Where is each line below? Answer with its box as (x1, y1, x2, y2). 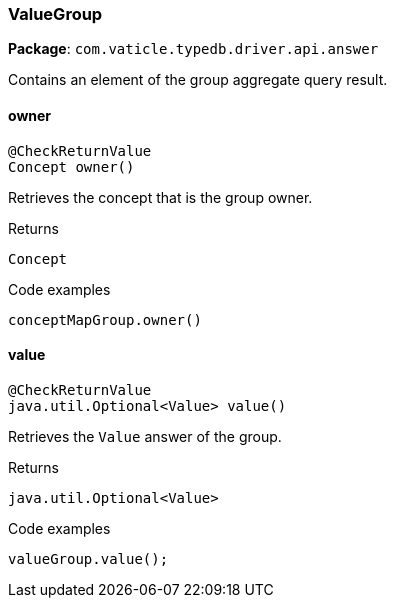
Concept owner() (8, 158, 135, 175)
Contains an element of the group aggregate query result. (8, 71, 388, 89)
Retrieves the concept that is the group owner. (8, 188, 313, 206)
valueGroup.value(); (8, 550, 169, 567)
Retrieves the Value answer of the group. (8, 427, 282, 445)
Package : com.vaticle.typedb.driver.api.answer (8, 40, 379, 58)
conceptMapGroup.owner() (8, 311, 202, 328)
